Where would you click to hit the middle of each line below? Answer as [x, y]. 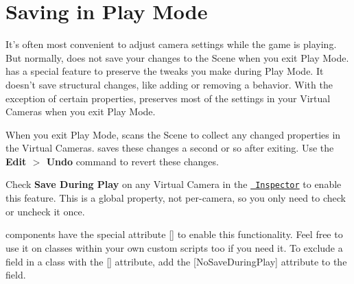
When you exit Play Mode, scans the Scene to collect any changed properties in [173, 134]
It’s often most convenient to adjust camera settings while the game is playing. [171, 44]
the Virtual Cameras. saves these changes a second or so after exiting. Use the [170, 148]
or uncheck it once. [45, 211]
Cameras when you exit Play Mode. [81, 111]
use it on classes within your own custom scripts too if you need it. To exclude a [174, 247]
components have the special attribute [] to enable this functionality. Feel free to [174, 234]
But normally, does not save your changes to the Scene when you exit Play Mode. [177, 57]
